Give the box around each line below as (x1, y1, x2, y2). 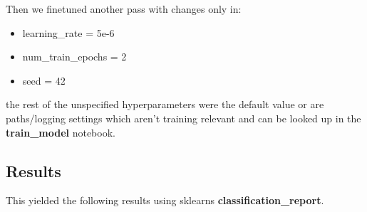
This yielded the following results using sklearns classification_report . (6, 193, 324, 208)
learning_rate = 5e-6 (22, 25, 115, 40)
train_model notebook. (6, 124, 115, 139)
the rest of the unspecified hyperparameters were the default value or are (6, 97, 324, 112)
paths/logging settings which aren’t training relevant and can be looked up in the (6, 110, 361, 125)
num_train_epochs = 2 (22, 49, 127, 64)
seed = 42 (22, 73, 66, 88)
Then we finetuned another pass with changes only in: (6, 1, 242, 16)
